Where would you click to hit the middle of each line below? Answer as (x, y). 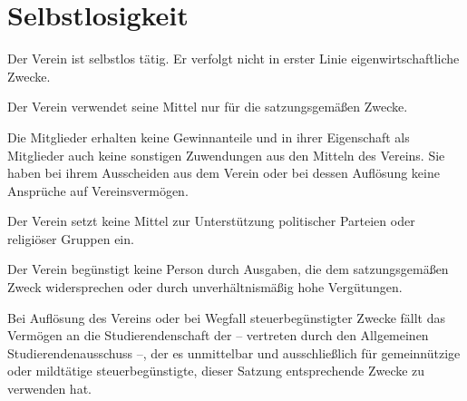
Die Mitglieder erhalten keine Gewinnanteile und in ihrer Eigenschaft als (209, 137)
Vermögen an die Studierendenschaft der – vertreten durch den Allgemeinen (218, 335)
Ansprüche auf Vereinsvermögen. (98, 190)
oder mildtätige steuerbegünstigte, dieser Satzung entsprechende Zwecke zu (216, 371)
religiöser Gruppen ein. (71, 238)
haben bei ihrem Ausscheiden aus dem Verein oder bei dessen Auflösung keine (224, 173)
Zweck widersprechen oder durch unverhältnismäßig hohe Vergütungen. (205, 287)
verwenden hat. (49, 389)
